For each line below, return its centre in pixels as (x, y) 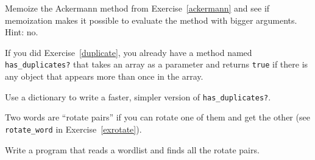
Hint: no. (22, 32)
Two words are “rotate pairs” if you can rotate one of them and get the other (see (157, 117)
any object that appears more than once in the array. (104, 76)
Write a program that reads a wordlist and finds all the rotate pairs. (132, 149)
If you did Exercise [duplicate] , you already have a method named (129, 52)
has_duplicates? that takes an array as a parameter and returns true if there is (157, 64)
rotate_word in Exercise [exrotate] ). (73, 129)
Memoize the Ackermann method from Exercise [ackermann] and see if (137, 8)
